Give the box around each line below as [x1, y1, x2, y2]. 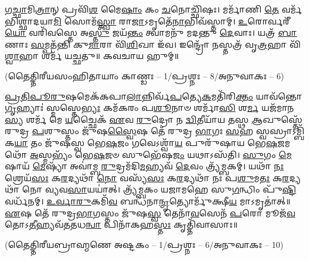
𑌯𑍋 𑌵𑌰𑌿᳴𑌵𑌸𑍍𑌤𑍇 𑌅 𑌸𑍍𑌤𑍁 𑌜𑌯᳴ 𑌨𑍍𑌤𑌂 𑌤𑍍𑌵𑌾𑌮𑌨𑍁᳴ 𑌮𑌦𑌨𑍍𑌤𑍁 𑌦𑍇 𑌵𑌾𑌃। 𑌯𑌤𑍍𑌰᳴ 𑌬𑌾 [5, 26, 297, 39]
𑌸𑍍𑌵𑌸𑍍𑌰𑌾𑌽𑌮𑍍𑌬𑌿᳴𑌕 [255, 125, 305, 137]
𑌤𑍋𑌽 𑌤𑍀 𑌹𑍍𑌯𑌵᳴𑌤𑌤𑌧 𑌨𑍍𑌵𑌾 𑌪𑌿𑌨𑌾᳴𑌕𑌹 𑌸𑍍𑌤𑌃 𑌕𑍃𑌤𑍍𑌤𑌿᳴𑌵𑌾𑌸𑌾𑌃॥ [5, 218, 238, 231]
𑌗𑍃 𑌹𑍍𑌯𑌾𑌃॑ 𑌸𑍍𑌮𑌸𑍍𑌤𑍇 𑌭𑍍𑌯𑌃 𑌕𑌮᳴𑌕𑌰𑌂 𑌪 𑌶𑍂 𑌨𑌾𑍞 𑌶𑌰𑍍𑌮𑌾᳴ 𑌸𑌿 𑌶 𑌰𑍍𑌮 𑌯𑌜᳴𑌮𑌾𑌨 [5, 101, 294, 114]
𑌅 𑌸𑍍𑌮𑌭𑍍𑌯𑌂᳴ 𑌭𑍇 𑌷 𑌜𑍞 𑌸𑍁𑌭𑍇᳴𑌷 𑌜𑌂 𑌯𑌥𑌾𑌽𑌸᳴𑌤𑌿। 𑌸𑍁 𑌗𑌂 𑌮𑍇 [30, 148, 292, 160]
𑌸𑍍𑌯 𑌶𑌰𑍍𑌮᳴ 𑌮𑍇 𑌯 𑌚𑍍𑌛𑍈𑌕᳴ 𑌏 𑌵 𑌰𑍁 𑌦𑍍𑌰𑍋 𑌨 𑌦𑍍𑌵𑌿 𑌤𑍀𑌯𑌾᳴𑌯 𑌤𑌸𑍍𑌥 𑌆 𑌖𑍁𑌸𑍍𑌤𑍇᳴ [5, 113, 302, 125]
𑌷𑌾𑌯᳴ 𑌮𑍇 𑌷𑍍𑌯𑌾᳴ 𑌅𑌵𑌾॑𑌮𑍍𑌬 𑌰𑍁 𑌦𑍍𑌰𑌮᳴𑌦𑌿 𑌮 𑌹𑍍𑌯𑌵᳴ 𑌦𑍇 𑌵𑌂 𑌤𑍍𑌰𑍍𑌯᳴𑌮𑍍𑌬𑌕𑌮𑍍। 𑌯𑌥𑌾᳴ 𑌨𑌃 [5, 160, 284, 172]
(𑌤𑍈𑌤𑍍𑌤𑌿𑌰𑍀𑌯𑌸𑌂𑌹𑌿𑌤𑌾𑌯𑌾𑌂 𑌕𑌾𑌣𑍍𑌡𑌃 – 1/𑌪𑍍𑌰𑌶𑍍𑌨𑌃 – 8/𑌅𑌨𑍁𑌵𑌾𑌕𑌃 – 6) [5, 69, 284, 82]
